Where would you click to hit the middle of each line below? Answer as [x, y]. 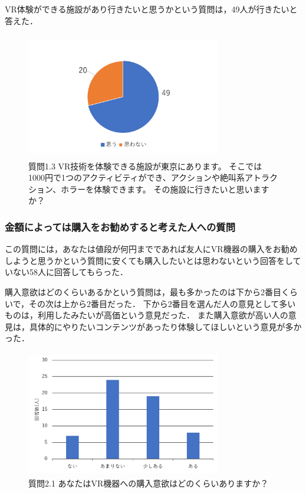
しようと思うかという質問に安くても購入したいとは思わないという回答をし [149, 260]
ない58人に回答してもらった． [70, 272]
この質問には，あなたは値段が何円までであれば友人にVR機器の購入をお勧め [151, 249]
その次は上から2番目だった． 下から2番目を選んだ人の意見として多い [162, 303]
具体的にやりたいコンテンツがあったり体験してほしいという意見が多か [165, 326]
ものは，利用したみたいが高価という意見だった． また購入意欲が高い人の [147, 315]
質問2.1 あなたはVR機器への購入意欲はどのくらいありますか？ [149, 483]
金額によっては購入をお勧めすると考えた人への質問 [120, 226]
